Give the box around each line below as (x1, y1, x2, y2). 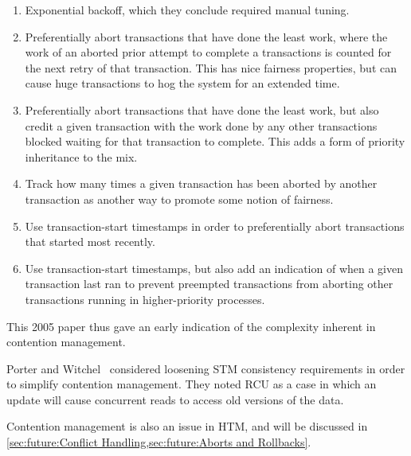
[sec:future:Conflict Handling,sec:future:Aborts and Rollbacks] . (6, 434, 311, 450)
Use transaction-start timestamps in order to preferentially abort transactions (25, 217, 405, 234)
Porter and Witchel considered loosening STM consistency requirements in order (6, 360, 405, 376)
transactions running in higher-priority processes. (25, 290, 265, 307)
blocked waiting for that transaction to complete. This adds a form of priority (25, 133, 405, 150)
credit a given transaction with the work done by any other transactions (25, 117, 378, 134)
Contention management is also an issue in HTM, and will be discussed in (6, 418, 368, 435)
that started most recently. (25, 233, 155, 250)
